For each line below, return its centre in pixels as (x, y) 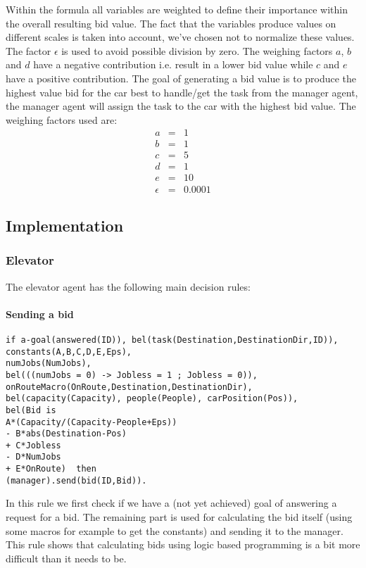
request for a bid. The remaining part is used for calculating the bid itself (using (179, 517)
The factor (29, 50)
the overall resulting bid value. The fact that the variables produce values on (171, 23)
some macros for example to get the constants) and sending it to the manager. (175, 530)
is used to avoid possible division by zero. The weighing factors (197, 50)
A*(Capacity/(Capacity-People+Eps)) (91, 422)
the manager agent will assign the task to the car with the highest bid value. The (181, 106)
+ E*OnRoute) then (51, 469)
